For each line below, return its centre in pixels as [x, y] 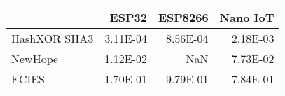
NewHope [35, 59]
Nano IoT [247, 17]
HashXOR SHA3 [53, 38]
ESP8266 [183, 17]
